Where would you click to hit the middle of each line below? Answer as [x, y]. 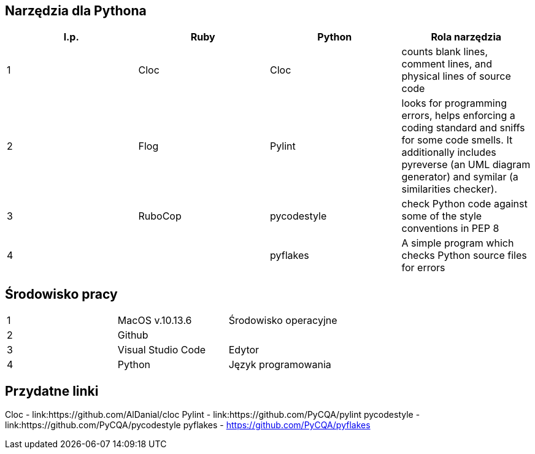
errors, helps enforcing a [458, 116]
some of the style [442, 216]
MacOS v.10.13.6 [155, 321]
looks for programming [454, 103]
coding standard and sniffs [463, 128]
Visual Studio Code [162, 350]
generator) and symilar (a [460, 177]
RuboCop [160, 216]
